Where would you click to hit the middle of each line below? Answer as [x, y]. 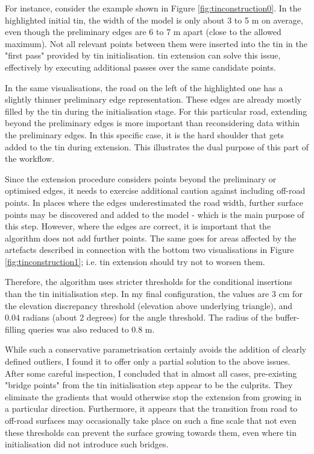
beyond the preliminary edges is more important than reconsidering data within [152, 123]
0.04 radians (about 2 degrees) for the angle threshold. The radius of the [139, 317]
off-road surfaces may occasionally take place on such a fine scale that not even [151, 420]
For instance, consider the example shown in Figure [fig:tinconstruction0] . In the [153, 8]
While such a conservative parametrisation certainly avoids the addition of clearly [156, 349]
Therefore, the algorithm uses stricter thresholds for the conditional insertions [149, 282]
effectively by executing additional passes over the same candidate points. [140, 67]
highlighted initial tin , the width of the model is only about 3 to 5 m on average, [154, 20]
